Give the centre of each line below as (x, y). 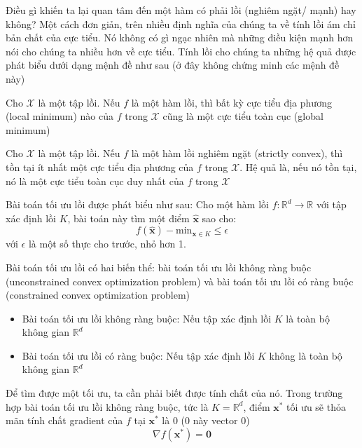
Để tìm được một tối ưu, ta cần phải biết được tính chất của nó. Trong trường (174, 393)
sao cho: (219, 218)
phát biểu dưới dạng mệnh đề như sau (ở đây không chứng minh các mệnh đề (173, 65)
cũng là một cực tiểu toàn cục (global (243, 116)
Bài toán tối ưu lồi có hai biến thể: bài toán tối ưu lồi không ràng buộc (159, 267)
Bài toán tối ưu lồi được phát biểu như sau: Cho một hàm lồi (137, 204)
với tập (331, 204)
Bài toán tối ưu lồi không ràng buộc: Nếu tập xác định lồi (147, 318)
